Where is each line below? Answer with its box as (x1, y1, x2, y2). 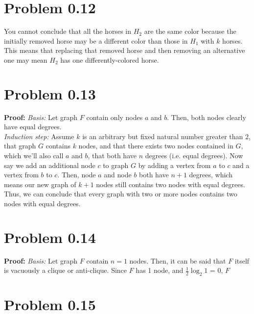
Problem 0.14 (4, 227, 96, 247)
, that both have (88, 150, 137, 160)
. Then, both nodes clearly (167, 112, 246, 122)
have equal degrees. (4, 121, 62, 132)
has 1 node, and (136, 265, 184, 275)
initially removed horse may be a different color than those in (4, 35, 188, 46)
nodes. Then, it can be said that (129, 255, 226, 266)
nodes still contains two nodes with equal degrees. (96, 179, 245, 189)
